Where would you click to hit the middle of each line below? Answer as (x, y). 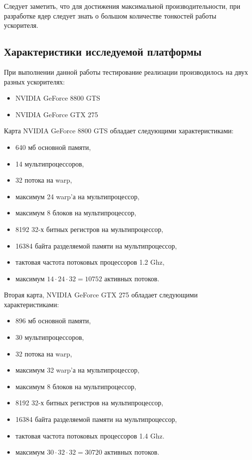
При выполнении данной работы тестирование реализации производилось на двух (126, 72)
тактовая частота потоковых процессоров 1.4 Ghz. (90, 435)
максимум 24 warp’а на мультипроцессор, (77, 196)
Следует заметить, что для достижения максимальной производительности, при (122, 6)
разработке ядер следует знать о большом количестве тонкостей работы (110, 15)
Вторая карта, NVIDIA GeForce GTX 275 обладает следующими (101, 295)
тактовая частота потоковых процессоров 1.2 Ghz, (90, 262)
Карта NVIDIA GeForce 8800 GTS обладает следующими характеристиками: (119, 131)
